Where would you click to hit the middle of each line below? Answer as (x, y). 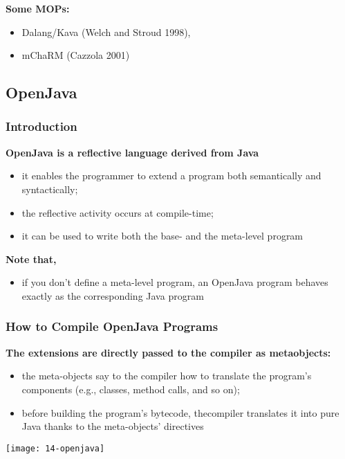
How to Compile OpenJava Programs (112, 326)
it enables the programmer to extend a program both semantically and (171, 175)
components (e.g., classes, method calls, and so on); (131, 389)
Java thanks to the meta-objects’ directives (113, 426)
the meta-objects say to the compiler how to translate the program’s (167, 376)
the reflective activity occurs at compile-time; (118, 212)
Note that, (31, 259)
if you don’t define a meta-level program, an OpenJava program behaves (175, 282)
